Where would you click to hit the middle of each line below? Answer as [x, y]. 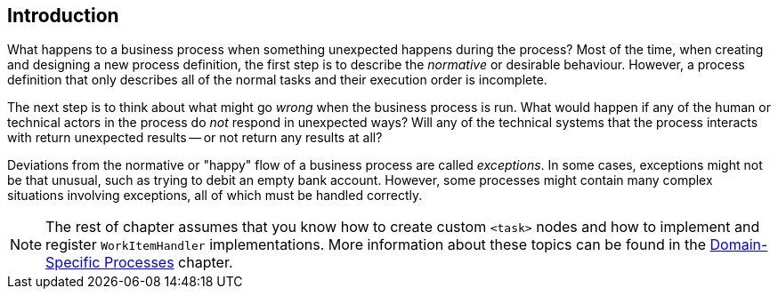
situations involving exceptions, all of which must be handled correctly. [215, 196]
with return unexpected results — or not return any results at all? [195, 138]
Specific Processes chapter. [139, 263]
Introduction [63, 16]
